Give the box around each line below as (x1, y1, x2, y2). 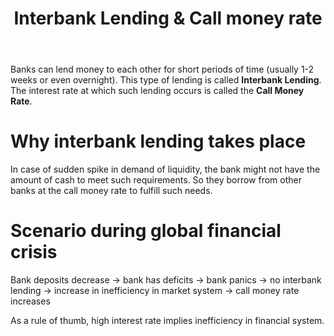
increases (10, 295, 51, 307)
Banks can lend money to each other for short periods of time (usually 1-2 (10, 63, 315, 76)
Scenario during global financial (10, 220, 282, 242)
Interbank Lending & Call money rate (13, 7, 323, 30)
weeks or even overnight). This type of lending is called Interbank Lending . (10, 74, 322, 86)
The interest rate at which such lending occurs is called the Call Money (10, 85, 305, 97)
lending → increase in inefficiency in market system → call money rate (10, 285, 300, 297)
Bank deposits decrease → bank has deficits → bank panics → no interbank (10, 274, 322, 286)
